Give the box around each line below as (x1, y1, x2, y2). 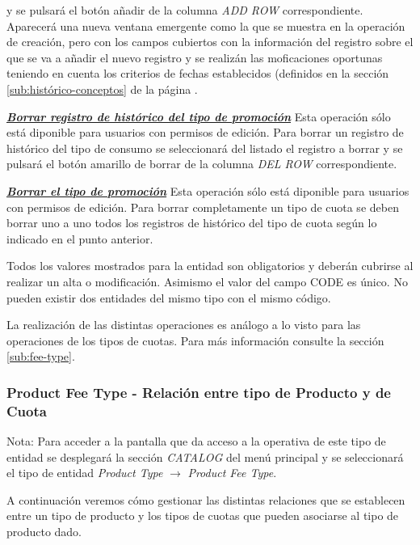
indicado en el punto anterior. (6, 230, 153, 247)
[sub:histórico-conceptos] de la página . (6, 80, 198, 97)
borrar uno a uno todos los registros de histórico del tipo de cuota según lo (6, 214, 377, 231)
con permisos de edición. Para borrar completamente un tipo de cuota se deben (6, 198, 399, 215)
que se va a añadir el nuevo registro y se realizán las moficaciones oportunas (6, 49, 383, 65)
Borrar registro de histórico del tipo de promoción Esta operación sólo (6, 108, 391, 125)
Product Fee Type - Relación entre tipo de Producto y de (6, 382, 391, 402)
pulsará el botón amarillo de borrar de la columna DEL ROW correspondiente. (6, 155, 397, 172)
